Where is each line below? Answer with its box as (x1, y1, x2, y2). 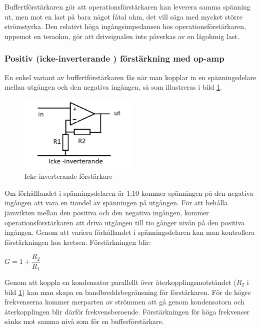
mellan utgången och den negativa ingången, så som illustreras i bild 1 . (4, 82, 222, 92)
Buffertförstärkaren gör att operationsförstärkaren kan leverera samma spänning (4, 2, 250, 12)
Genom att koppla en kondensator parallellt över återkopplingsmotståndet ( (4, 276, 236, 287)
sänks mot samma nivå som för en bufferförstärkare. (4, 316, 164, 326)
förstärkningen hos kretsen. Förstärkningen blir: (4, 236, 151, 247)
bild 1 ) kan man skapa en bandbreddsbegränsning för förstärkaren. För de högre (4, 286, 251, 297)
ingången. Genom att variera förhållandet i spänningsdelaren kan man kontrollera (4, 227, 254, 237)
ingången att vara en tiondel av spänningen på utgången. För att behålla (4, 197, 228, 208)
